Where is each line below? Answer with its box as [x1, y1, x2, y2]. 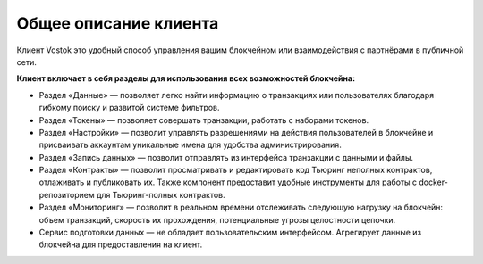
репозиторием [38, 189, 96, 200]
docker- [419, 177, 449, 187]
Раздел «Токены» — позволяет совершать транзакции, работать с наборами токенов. [38, 114, 369, 125]
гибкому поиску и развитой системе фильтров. [38, 103, 220, 113]
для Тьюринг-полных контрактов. [96, 189, 225, 200]
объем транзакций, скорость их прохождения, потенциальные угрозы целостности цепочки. [38, 214, 396, 225]
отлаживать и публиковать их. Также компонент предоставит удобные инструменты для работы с [38, 177, 418, 187]
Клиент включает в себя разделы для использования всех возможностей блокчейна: [16, 73, 356, 84]
